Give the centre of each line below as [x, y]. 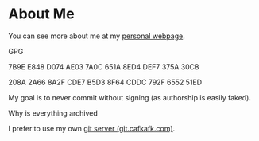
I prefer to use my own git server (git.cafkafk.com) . [92, 128]
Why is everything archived [53, 113]
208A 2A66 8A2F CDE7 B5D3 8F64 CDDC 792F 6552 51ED [105, 82]
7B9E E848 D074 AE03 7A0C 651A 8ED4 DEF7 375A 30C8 [104, 67]
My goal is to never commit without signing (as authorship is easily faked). [130, 97]
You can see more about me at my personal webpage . [97, 36]
